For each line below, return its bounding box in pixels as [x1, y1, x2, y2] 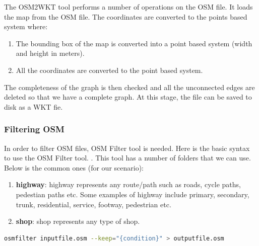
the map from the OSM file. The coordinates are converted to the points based [4, 11, 247, 22]
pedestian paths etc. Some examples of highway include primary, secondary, [16, 189, 249, 199]
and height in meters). [16, 48, 85, 58]
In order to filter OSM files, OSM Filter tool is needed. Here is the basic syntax [4, 142, 250, 153]
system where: [4, 21, 48, 32]
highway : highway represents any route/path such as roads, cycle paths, [16, 179, 241, 190]
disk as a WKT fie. [4, 101, 63, 112]
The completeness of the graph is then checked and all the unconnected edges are [4, 81, 255, 92]
